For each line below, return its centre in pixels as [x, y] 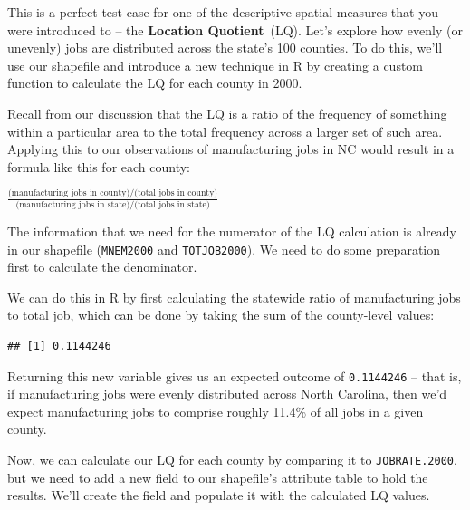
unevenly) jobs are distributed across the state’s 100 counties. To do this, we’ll [225, 48]
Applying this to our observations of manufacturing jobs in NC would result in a [231, 149]
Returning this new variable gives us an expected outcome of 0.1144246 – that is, [235, 375]
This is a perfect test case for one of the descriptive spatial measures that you [223, 12]
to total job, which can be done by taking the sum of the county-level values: [221, 315]
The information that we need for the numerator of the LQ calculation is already [232, 231]
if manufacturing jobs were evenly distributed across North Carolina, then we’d [227, 394]
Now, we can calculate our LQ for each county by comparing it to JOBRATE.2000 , [232, 460]
